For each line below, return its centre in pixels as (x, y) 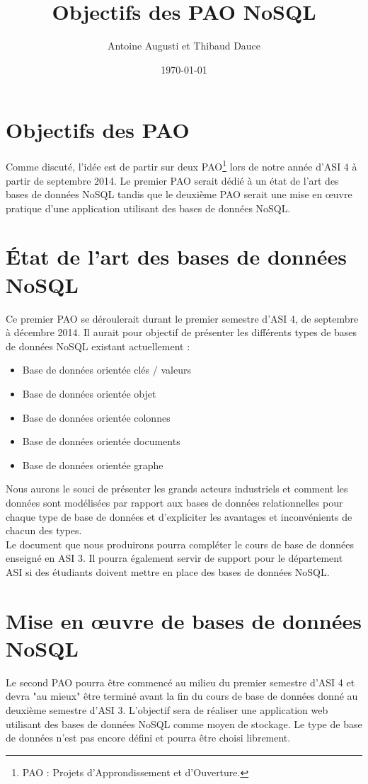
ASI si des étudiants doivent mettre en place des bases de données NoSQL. (168, 571)
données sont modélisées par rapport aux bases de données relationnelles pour (174, 502)
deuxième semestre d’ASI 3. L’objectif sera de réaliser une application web (167, 710)
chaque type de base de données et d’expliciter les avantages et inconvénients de (179, 516)
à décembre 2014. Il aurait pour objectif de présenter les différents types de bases (182, 332)
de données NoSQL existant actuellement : (98, 346)
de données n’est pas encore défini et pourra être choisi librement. (148, 738)
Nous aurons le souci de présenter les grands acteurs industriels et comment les (177, 489)
